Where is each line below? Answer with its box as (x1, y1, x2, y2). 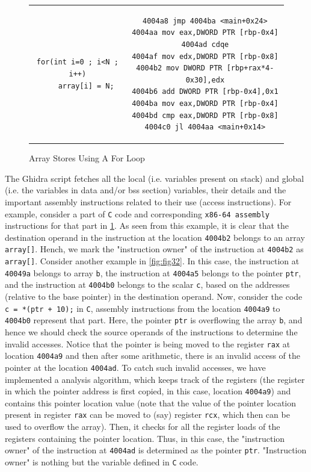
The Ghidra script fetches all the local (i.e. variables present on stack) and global (5, 172, 304, 184)
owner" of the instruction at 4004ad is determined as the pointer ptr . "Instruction (5, 444, 307, 456)
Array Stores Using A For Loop (29, 152, 145, 164)
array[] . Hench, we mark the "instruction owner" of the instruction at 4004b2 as (5, 243, 304, 255)
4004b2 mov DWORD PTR (136, 64, 223, 73)
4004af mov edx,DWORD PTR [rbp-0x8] (132, 52, 279, 61)
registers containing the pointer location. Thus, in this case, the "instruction (5, 432, 285, 444)
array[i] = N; (58, 81, 114, 90)
